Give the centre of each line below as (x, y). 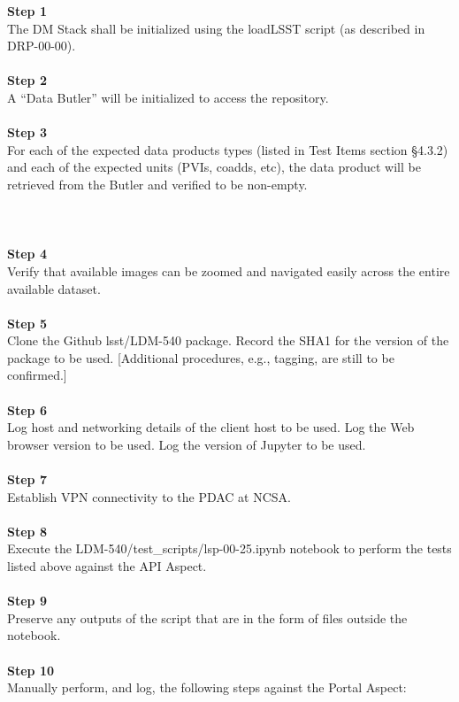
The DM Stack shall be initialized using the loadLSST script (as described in (216, 28)
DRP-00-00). (42, 46)
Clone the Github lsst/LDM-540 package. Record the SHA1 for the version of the (228, 340)
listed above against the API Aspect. (107, 566)
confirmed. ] (37, 375)
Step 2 (27, 80)
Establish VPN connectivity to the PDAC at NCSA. (149, 496)
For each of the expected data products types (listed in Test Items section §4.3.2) (228, 149)
